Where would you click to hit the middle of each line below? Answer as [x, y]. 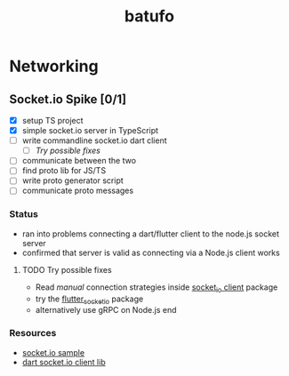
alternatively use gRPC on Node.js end [106, 310]
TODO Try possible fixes [67, 269]
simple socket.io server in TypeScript [90, 131]
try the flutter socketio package [89, 300]
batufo [149, 16]
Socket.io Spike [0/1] [68, 99]
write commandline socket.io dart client [94, 140]
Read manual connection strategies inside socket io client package [157, 288]
